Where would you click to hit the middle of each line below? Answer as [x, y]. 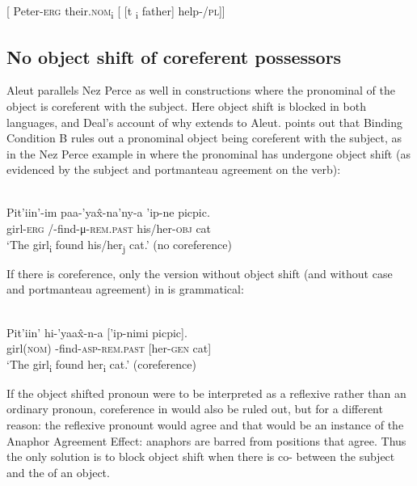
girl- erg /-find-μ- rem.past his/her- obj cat [109, 228]
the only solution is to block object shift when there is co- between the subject [201, 456]
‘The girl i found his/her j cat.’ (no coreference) [119, 245]
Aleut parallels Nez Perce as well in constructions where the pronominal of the [201, 90]
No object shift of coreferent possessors [174, 56]
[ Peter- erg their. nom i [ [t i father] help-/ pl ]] [116, 12]
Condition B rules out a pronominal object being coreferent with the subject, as [204, 138]
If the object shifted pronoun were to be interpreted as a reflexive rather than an [206, 393]
